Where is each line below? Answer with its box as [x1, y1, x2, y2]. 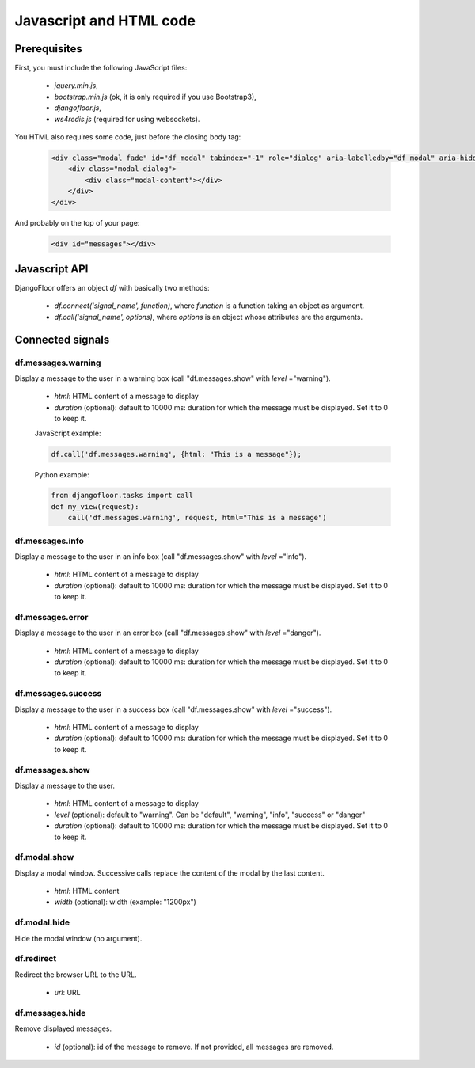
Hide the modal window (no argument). [14, 933, 142, 943]
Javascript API [14, 262, 89, 276]
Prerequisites [14, 42, 82, 55]
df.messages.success [14, 688, 102, 699]
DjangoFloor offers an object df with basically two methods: [14, 283, 210, 293]
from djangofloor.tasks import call [51, 491, 194, 500]
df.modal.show [14, 852, 74, 863]
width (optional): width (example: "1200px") [54, 897, 197, 906]
